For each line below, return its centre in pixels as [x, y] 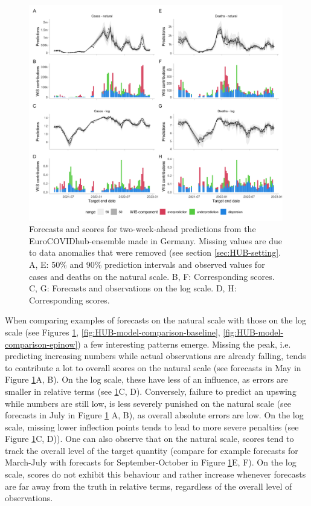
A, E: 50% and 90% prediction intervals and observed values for [147, 264]
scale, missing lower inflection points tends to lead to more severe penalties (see [152, 427]
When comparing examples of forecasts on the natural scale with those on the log [156, 320]
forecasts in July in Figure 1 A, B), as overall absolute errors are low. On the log [154, 415]
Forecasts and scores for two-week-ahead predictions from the [143, 229]
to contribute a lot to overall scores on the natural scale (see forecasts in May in [153, 367]
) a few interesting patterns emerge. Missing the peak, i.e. [184, 344]
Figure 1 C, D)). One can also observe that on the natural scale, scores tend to [149, 439]
